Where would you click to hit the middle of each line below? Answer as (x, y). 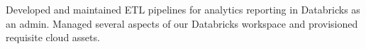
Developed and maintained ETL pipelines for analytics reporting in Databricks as (183, 9)
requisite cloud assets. (53, 37)
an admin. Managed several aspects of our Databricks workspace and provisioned (182, 23)
